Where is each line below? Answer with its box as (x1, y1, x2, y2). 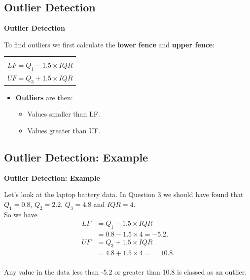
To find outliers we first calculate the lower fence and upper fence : (4, 39, 215, 49)
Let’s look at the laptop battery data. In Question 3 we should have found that (4, 189, 244, 200)
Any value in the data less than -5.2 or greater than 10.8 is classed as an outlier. (4, 267, 247, 277)
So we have (4, 209, 37, 219)
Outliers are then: (15, 92, 73, 102)
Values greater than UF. (27, 125, 101, 135)
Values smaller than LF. (27, 109, 100, 119)
